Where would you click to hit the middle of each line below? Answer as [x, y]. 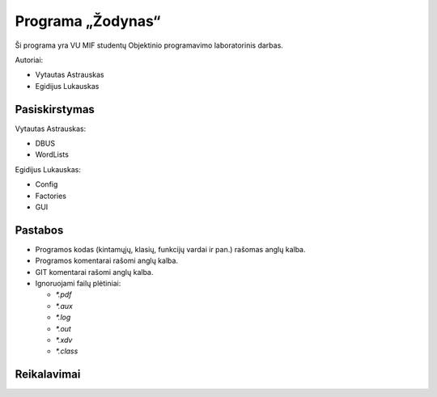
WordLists [52, 154]
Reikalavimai [48, 375]
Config [47, 184]
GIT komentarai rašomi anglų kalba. [94, 272]
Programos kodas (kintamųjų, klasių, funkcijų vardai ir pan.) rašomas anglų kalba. [171, 249]
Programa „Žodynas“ [88, 21]
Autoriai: [29, 60]
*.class [67, 351]
